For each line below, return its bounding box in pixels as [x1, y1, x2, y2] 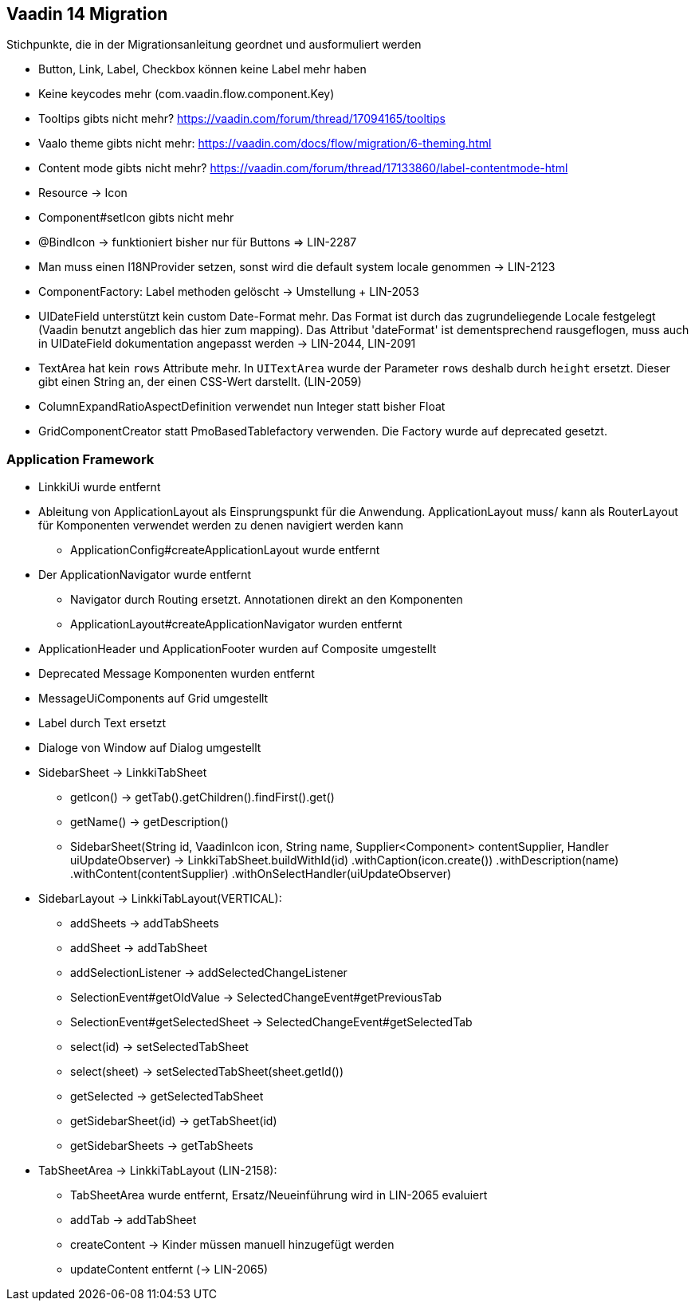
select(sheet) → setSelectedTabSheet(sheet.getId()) [70, 1065, 344, 1079]
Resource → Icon [38, 186, 128, 200]
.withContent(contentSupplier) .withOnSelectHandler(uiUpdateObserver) [70, 867, 452, 881]
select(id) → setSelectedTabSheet [70, 1040, 249, 1054]
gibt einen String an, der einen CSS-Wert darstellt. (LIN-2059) [38, 375, 362, 389]
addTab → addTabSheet [70, 1213, 197, 1227]
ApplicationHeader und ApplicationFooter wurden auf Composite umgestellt [38, 642, 437, 656]
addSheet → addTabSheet [70, 941, 208, 955]
